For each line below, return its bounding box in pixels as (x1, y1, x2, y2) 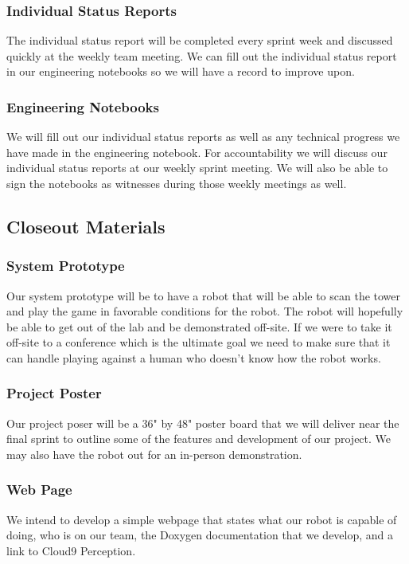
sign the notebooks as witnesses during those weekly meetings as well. (6, 175, 347, 191)
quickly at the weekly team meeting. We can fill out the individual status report (6, 47, 397, 64)
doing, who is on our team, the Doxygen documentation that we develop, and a (6, 527, 394, 543)
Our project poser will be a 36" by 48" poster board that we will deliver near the (6, 414, 399, 431)
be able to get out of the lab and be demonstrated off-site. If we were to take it (6, 318, 392, 335)
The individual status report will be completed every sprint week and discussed (6, 32, 393, 49)
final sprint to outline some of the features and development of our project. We (6, 430, 391, 447)
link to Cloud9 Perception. (6, 542, 136, 558)
